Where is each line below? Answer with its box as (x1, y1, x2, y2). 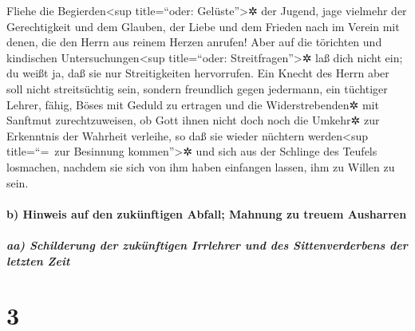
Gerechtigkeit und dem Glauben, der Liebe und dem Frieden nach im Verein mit (6, 18, 400, 34)
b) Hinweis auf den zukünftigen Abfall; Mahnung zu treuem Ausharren (6, 205, 407, 222)
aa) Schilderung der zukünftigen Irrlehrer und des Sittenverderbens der (6, 236, 408, 253)
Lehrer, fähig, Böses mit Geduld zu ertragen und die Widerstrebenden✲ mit (6, 96, 379, 112)
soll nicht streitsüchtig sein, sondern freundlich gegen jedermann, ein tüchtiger (6, 80, 388, 97)
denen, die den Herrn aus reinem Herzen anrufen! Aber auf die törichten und (6, 33, 382, 50)
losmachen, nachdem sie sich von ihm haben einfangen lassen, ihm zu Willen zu (6, 158, 395, 175)
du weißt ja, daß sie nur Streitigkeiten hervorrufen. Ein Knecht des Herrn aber (6, 65, 389, 81)
